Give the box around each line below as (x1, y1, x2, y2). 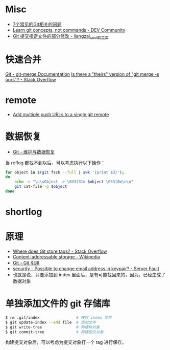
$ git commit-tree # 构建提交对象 (5, 329, 104, 335)
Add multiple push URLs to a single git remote (12, 111, 109, 117)
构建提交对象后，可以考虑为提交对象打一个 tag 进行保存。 (5, 339, 127, 345)
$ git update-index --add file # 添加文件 (5, 320, 96, 325)
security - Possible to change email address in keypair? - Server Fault (12, 266, 160, 272)
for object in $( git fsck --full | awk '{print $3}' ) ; (5, 170, 125, 175)
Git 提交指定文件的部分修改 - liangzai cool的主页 (12, 33, 109, 40)
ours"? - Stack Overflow (5, 76, 56, 82)
